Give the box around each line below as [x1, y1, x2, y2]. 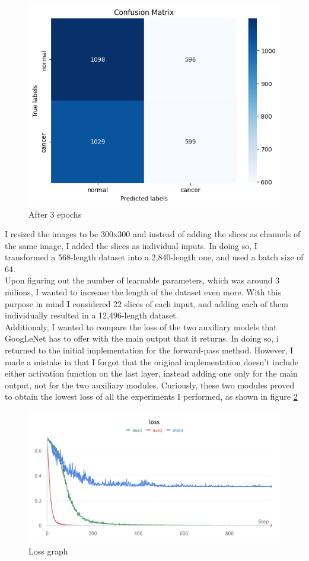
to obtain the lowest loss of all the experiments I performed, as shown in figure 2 [5, 390, 298, 403]
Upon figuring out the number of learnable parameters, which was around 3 [5, 274, 280, 286]
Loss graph [28, 544, 68, 557]
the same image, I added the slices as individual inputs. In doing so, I [5, 239, 257, 251]
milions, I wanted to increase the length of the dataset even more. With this [5, 286, 281, 298]
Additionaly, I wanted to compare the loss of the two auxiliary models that [5, 320, 277, 333]
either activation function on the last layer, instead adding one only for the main [5, 367, 298, 380]
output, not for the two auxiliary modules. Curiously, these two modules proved [5, 378, 295, 391]
